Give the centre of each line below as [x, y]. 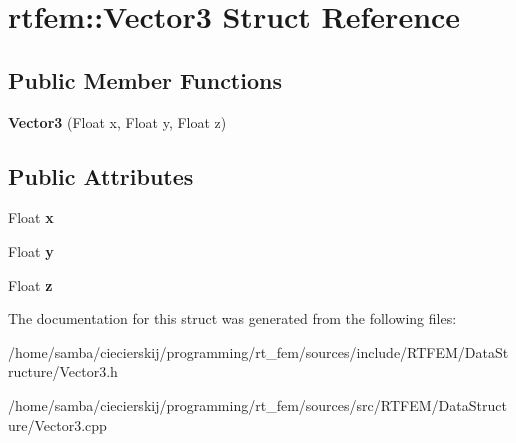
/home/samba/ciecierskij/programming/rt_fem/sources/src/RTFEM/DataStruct [257, 404]
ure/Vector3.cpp [57, 424]
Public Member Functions [145, 79]
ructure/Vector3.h [63, 371]
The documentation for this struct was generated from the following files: [232, 318]
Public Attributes [101, 175]
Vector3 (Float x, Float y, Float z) [117, 121]
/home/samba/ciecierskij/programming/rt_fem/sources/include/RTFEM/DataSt [258, 351]
